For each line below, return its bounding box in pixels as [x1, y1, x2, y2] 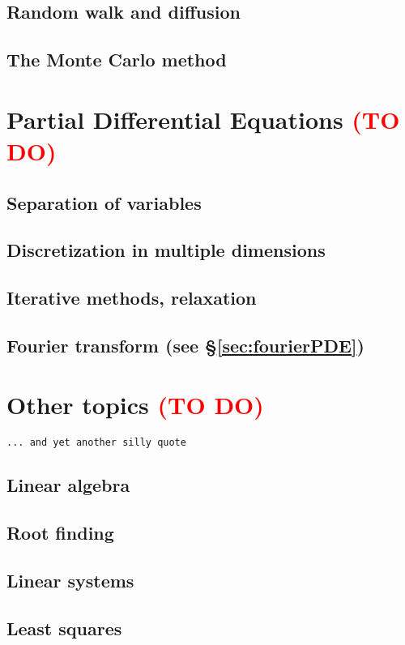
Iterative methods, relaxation [6, 285, 257, 310]
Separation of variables [6, 190, 202, 215]
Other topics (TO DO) [6, 388, 264, 421]
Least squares [6, 615, 122, 640]
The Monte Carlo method [6, 47, 227, 72]
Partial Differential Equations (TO [6, 102, 400, 135]
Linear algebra [6, 472, 130, 498]
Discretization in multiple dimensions [6, 237, 326, 263]
